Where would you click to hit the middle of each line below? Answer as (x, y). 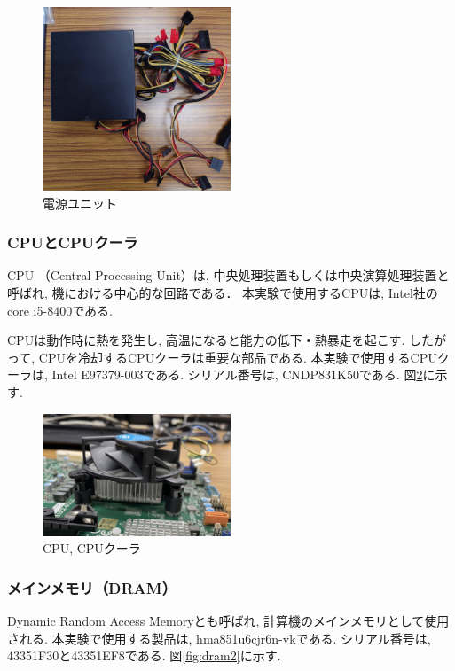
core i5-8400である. (60, 310)
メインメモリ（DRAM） (92, 587)
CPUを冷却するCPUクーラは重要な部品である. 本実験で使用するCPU (238, 357)
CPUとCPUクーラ (73, 242)
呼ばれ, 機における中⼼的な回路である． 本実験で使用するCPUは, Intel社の (223, 293)
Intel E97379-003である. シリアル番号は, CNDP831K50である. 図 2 (237, 375)
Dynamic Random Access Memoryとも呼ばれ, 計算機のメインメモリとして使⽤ (228, 621)
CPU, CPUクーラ (92, 548)
